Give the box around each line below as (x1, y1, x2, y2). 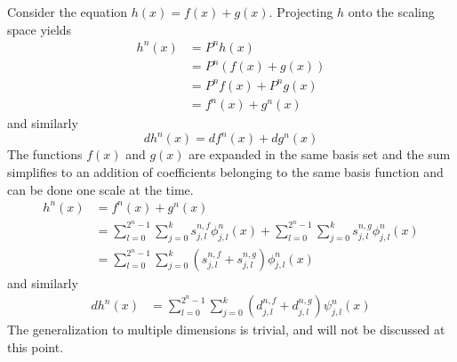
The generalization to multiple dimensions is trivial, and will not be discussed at (7, 320, 445, 339)
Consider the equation (7, 3, 128, 20)
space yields (7, 20, 72, 38)
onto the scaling (348, 3, 435, 20)
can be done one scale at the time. (7, 180, 194, 198)
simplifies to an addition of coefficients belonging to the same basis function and (7, 163, 444, 181)
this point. (7, 337, 64, 356)
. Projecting (269, 3, 333, 20)
